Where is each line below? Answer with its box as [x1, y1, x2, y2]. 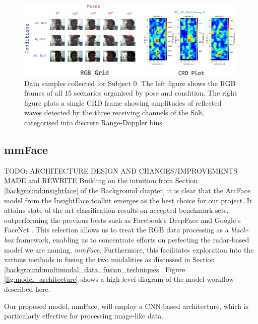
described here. [4, 283, 50, 294]
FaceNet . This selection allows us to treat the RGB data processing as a [4, 224, 229, 235]
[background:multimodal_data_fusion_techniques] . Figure [4, 264, 185, 274]
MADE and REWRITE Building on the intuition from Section [4, 175, 198, 186]
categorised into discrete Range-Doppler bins [24, 117, 162, 128]
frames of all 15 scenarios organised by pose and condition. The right [24, 88, 237, 98]
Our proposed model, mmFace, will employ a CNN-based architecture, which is [4, 300, 249, 311]
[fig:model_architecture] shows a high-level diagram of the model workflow [4, 274, 234, 284]
